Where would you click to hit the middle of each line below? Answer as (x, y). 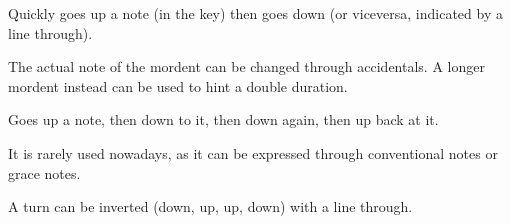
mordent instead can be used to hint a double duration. (178, 85)
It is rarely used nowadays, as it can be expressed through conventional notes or (253, 152)
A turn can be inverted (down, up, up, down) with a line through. (210, 206)
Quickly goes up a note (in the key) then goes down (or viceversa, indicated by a (255, 13)
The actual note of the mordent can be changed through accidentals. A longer (246, 66)
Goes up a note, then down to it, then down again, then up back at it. (223, 119)
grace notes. (44, 172)
